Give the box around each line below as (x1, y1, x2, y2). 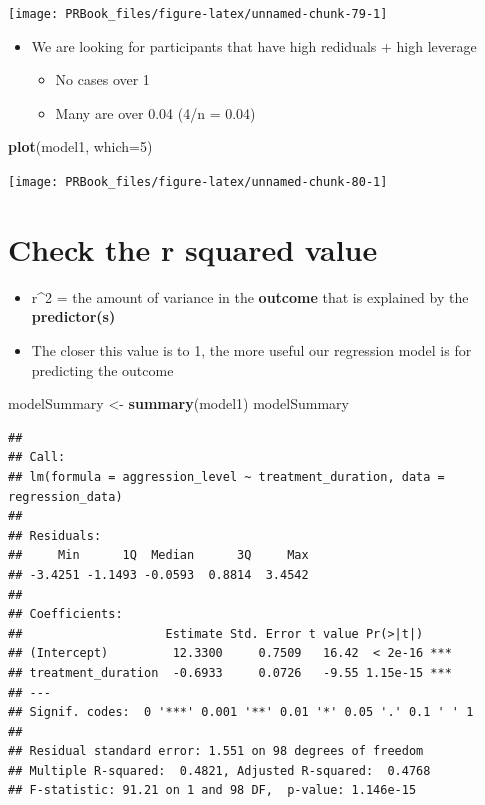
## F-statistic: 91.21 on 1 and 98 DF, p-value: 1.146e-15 (8, 783, 417, 798)
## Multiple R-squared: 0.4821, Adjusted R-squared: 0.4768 (8, 763, 431, 778)
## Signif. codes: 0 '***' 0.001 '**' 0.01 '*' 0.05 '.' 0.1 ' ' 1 (8, 705, 474, 720)
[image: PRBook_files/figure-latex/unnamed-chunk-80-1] (8, 175, 388, 190)
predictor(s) (31, 306, 116, 327)
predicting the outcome (31, 359, 174, 380)
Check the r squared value (8, 228, 378, 269)
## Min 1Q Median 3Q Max (8, 548, 309, 563)
